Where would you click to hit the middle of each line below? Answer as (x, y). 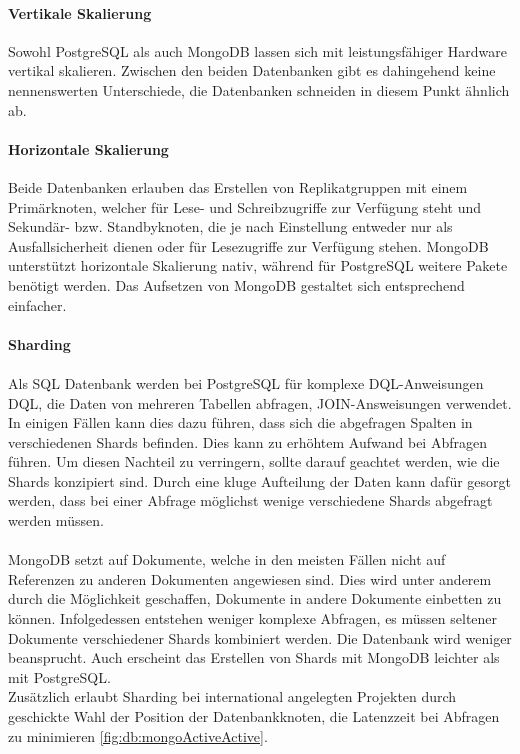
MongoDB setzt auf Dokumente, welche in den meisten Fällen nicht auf (227, 559)
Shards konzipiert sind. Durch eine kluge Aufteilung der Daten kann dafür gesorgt (259, 480)
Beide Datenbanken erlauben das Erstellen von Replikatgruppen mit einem (238, 186)
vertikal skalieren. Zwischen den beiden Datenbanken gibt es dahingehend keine (252, 70)
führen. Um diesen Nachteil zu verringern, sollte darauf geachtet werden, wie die (254, 461)
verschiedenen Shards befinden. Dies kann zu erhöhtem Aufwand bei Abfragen (247, 441)
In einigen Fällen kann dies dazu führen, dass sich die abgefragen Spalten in (240, 422)
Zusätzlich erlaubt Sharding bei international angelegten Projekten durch (232, 696)
